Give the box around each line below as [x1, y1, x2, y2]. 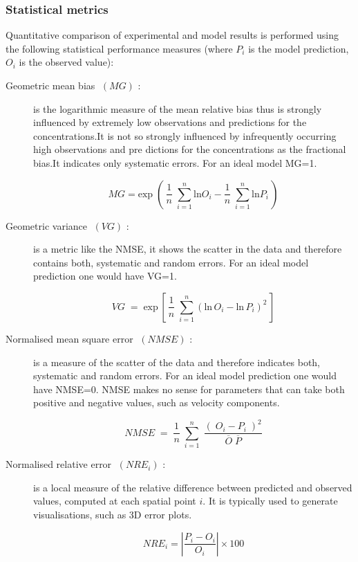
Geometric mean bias [6, 78, 95, 92]
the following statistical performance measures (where [6, 41, 233, 55]
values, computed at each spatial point [33, 493, 196, 508]
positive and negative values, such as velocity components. [33, 395, 280, 410]
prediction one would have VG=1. [33, 269, 177, 283]
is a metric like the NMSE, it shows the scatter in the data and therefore [33, 242, 342, 256]
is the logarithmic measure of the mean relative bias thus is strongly [33, 101, 322, 116]
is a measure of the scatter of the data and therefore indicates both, [33, 354, 321, 369]
